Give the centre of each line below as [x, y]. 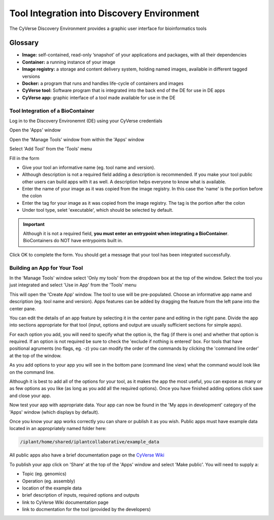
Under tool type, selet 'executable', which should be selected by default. [98, 210]
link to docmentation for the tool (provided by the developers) [86, 509]
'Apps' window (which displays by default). [54, 412]
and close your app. [30, 396]
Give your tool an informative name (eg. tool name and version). [89, 167]
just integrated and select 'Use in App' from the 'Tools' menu [73, 285]
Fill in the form [24, 158]
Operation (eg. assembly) [49, 481]
